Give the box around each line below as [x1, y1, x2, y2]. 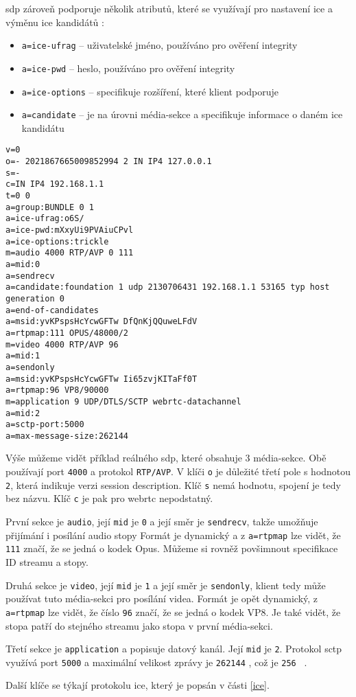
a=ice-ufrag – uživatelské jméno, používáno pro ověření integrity [21, 38, 298, 52]
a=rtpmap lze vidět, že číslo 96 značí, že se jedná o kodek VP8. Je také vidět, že [5, 604, 341, 619]
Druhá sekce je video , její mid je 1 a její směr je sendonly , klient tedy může [5, 578, 326, 592]
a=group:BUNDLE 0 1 [5, 202, 94, 212]
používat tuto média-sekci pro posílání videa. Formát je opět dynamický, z [5, 591, 318, 606]
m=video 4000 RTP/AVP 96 [5, 339, 119, 350]
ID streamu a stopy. [5, 555, 88, 569]
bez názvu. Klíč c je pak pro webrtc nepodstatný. [5, 491, 213, 505]
